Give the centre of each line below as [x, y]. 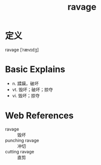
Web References [40, 116]
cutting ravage [20, 151]
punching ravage [22, 140]
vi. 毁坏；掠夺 [26, 95]
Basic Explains [35, 69]
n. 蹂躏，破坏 [25, 83]
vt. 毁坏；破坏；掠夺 [32, 90]
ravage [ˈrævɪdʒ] [22, 50]
